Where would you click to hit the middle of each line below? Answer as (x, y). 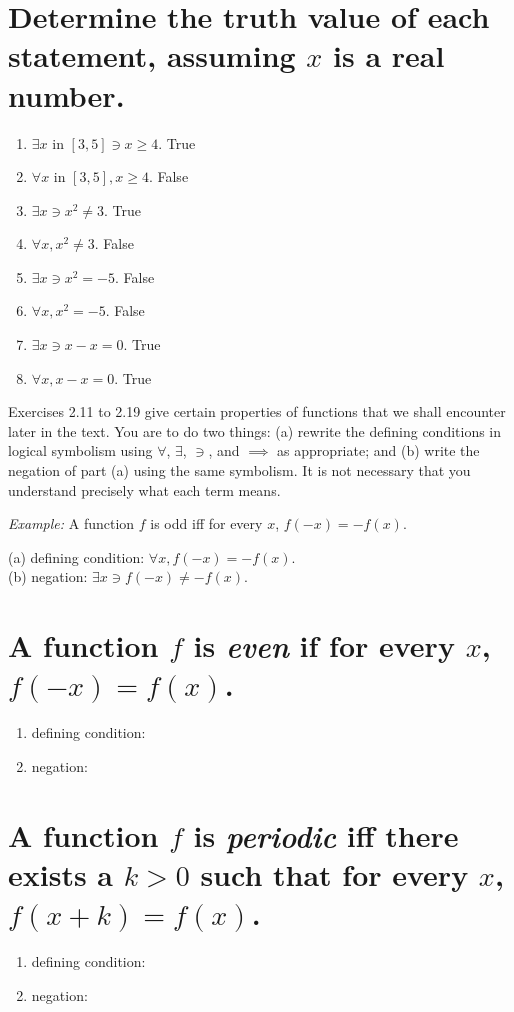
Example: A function (71, 523)
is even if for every (324, 646)
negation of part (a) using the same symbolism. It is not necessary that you (239, 470)
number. (66, 94)
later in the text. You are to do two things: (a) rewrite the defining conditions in (255, 430)
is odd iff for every (206, 523)
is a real (389, 55)
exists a (61, 873)
